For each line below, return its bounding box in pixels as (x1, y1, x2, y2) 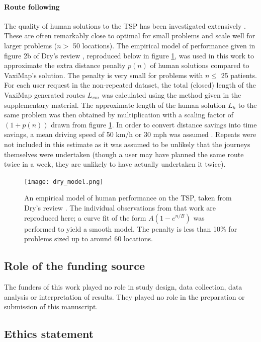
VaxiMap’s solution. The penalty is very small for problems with (4, 70, 203, 80)
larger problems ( (4, 40, 57, 50)
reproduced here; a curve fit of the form (24, 212, 146, 223)
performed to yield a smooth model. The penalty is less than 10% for (24, 223, 237, 234)
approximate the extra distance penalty (4, 60, 126, 71)
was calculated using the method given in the (102, 89, 241, 100)
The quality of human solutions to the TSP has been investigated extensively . (4, 20, 246, 31)
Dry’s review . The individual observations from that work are (24, 202, 216, 213)
